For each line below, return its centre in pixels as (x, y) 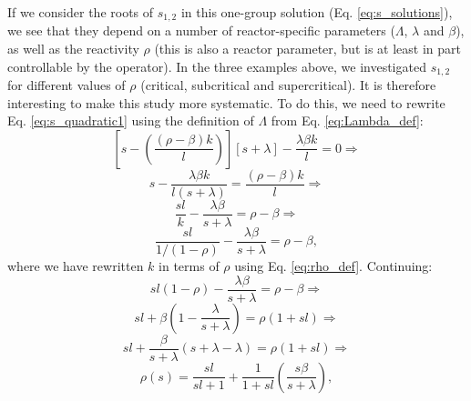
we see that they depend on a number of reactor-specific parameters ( (201, 30)
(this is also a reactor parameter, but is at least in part (307, 49)
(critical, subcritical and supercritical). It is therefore (288, 85)
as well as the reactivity (73, 49)
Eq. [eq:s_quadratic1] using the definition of (131, 120)
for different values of (67, 85)
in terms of (189, 266)
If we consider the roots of (81, 12)
